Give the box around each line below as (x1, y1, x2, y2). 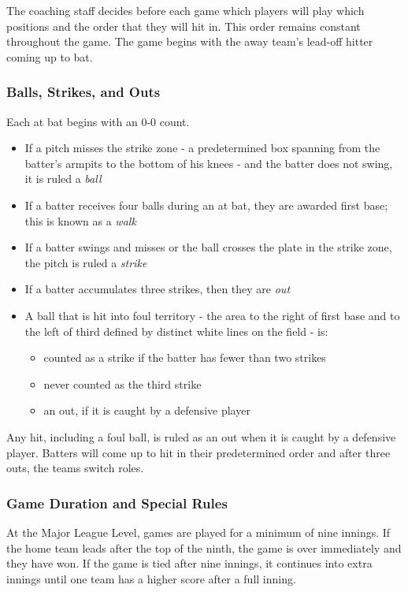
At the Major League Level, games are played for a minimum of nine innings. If (6, 523, 391, 540)
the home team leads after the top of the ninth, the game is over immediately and (6, 539, 402, 556)
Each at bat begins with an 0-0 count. (6, 113, 190, 129)
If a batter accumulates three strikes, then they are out (24, 281, 291, 297)
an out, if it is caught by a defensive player (43, 402, 250, 419)
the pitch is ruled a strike (24, 254, 147, 270)
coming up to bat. (6, 48, 93, 65)
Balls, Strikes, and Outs (6, 82, 161, 102)
